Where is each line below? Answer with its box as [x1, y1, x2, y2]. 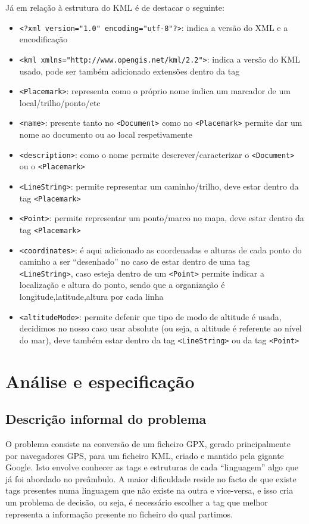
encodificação [19, 33, 68, 45]
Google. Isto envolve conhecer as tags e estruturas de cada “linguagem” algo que [5, 461, 299, 473]
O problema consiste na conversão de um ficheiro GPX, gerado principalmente [5, 438, 291, 450]
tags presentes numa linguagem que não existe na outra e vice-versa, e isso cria [5, 484, 294, 497]
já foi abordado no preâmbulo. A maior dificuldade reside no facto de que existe [5, 472, 296, 485]
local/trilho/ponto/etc [19, 96, 101, 108]
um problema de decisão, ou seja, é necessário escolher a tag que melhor [5, 496, 268, 509]
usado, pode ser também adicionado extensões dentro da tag [19, 64, 240, 77]
